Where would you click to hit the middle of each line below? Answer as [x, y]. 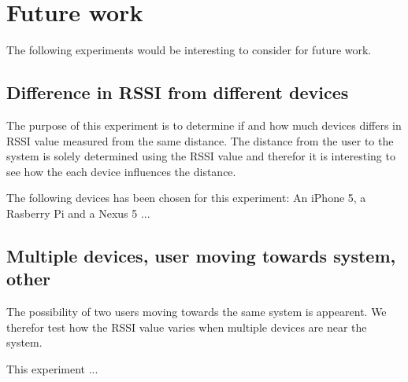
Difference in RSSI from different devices [178, 92]
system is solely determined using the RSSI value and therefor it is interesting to [201, 156]
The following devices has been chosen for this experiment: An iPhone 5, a [186, 198]
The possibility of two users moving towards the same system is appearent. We [197, 312]
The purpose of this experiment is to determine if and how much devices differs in [204, 125]
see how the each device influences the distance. [121, 171]
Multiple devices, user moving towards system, [201, 255]
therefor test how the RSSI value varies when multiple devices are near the [187, 327]
